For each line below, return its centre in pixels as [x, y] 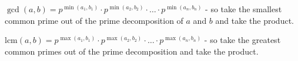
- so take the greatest [242, 40]
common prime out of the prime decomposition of [94, 20]
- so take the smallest [244, 9]
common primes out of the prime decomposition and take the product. [132, 51]
